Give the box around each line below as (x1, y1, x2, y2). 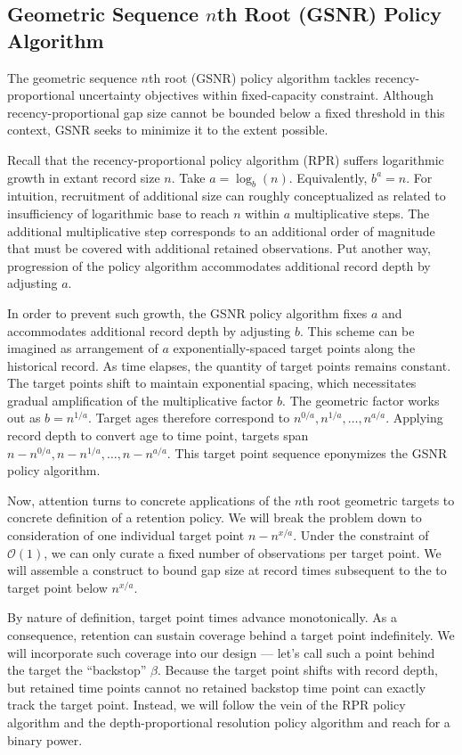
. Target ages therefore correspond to (87, 408, 290, 427)
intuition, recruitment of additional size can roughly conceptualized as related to (7, 186, 446, 205)
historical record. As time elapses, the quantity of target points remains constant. (7, 356, 451, 374)
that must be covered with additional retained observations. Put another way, (7, 239, 431, 258)
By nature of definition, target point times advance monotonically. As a (7, 608, 397, 627)
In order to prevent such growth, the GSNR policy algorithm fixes (7, 303, 368, 322)
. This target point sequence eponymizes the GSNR (166, 443, 448, 462)
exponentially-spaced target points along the (173, 339, 416, 357)
